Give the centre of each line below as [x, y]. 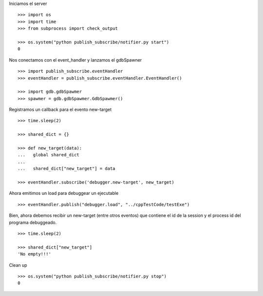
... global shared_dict [49, 155]
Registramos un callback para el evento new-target [60, 109]
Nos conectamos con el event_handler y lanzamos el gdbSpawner [75, 60]
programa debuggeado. [33, 222]
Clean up [18, 265]
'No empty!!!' [34, 254]
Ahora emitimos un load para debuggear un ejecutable [64, 193]
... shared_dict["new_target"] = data [66, 169]
